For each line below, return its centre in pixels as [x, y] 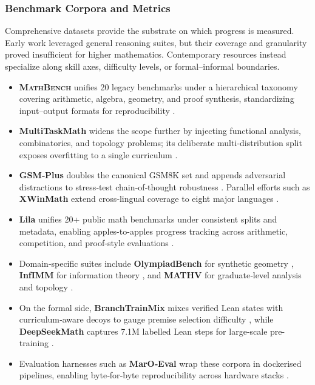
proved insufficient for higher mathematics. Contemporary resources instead [146, 54]
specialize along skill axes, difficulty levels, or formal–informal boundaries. [142, 66]
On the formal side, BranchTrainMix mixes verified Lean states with [151, 307]
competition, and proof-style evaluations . [97, 243]
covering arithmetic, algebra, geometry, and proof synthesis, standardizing [157, 99]
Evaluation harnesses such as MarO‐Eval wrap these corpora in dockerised [160, 363]
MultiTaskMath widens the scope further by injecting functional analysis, [160, 131]
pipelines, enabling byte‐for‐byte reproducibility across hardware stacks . [154, 375]
